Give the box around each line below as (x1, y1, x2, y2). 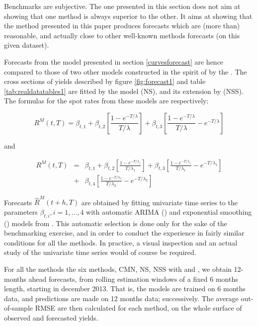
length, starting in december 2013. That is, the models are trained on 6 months (4, 283, 246, 294)
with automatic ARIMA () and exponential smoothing (86, 206, 252, 217)
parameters (4, 206, 38, 217)
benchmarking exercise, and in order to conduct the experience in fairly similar (4, 228, 245, 238)
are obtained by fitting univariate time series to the (81, 197, 238, 207)
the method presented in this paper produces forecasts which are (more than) (4, 20, 240, 31)
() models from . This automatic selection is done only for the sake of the (4, 218, 227, 228)
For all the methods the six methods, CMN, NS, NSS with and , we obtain (4, 264, 232, 274)
